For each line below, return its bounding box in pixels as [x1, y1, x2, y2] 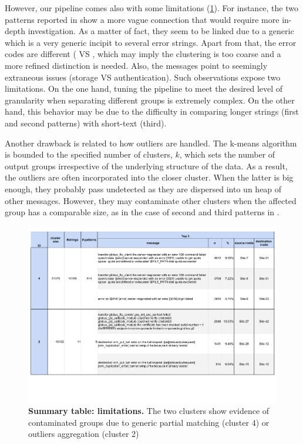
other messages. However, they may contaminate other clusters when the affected [5, 194, 297, 206]
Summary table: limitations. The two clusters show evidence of [28, 404, 270, 416]
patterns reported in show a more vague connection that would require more [5, 13, 280, 25]
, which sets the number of [179, 148, 275, 161]
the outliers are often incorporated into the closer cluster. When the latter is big [5, 171, 294, 183]
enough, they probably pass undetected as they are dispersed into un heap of [5, 182, 282, 195]
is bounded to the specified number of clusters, [5, 148, 173, 161]
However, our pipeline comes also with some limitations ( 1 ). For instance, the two [5, 2, 298, 14]
